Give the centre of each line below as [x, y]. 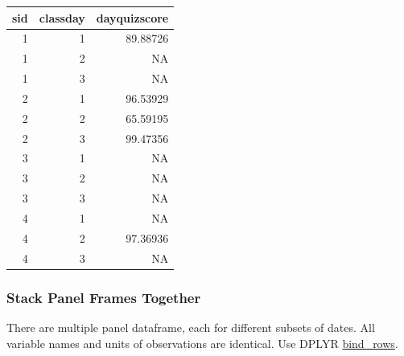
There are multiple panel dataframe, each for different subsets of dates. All [191, 327]
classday [62, 17]
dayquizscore [132, 17]
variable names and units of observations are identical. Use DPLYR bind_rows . [202, 343]
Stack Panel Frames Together [104, 297]
